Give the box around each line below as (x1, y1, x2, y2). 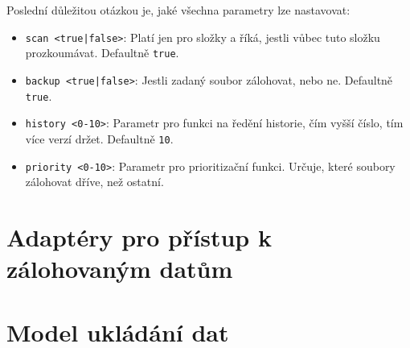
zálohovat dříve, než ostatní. (25, 173, 164, 190)
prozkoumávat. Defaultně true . (25, 44, 179, 61)
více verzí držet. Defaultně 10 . (25, 130, 174, 147)
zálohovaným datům (6, 252, 233, 285)
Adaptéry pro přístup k (6, 220, 272, 253)
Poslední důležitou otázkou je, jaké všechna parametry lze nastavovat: (6, 2, 351, 18)
